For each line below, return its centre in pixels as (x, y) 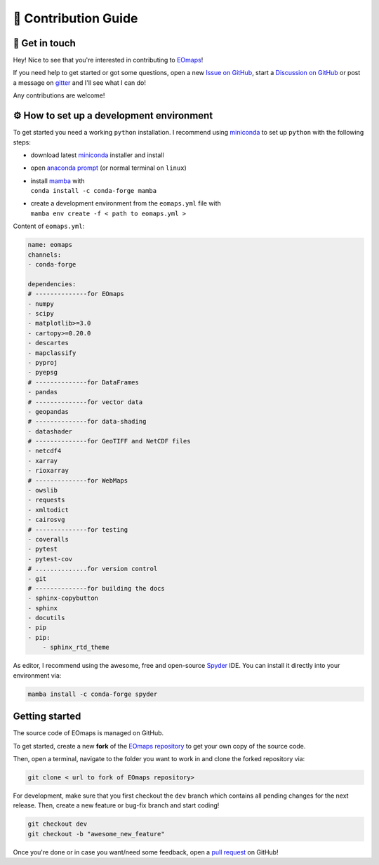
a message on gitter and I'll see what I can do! (80, 82)
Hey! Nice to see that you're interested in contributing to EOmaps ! (108, 60)
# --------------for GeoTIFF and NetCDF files (109, 441)
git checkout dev (58, 824)
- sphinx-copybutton (63, 598)
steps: (22, 142)
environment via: (37, 675)
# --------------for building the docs (96, 588)
